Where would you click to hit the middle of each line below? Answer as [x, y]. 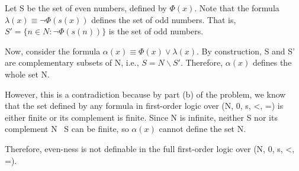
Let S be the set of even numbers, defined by [86, 8]
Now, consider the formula [53, 51]
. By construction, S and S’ [245, 51]
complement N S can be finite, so [67, 129]
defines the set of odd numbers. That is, [164, 19]
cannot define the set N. [202, 129]
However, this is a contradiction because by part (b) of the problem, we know [145, 94]
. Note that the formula [237, 8]
